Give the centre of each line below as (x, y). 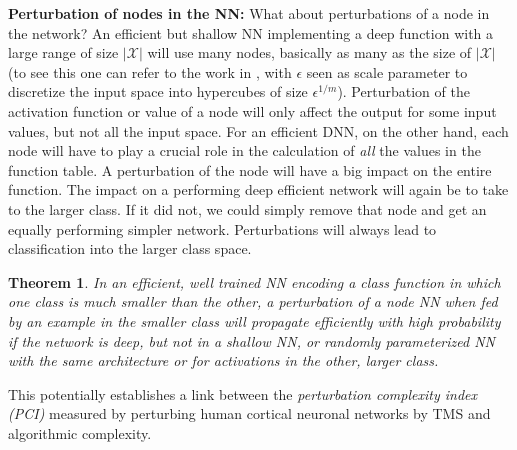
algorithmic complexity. (80, 432)
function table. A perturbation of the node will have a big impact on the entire (250, 169)
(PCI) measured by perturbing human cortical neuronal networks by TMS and (249, 413)
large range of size (63, 52)
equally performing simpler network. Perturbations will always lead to (222, 228)
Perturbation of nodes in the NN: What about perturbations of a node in (249, 13)
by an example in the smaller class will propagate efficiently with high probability (254, 320)
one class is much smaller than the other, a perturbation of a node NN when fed (253, 301)
